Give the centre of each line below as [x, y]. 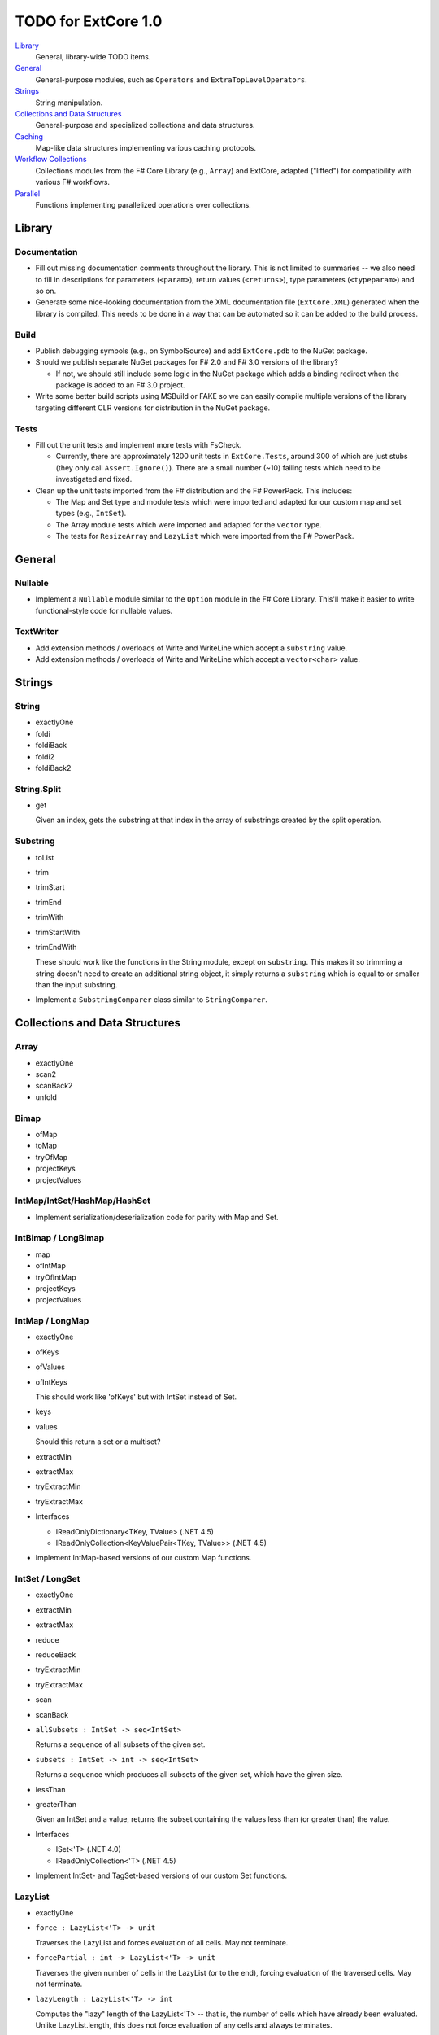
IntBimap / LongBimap [60, 1238]
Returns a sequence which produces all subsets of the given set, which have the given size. [189, 1775]
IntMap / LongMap [52, 1321]
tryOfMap [52, 1157]
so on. [46, 291]
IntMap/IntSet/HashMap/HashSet [83, 1201]
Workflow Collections [51, 160]
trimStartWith [58, 932]
